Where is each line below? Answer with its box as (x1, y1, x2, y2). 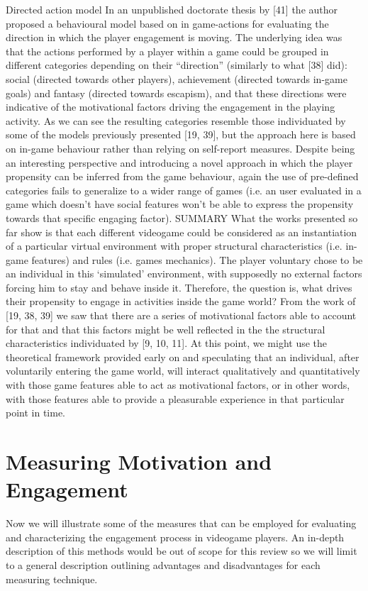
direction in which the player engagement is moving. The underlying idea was (6, 30, 342, 45)
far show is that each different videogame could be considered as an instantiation (6, 224, 357, 239)
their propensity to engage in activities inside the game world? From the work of (6, 294, 356, 309)
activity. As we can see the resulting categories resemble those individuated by (6, 113, 346, 128)
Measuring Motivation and (6, 447, 272, 475)
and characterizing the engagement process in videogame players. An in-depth (6, 529, 345, 544)
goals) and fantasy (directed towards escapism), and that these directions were (6, 85, 347, 100)
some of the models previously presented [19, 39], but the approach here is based (6, 127, 356, 142)
